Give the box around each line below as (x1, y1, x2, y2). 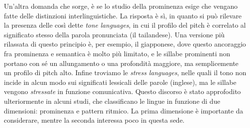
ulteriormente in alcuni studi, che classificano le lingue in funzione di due (4, 96, 220, 106)
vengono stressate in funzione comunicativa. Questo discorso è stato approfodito (4, 86, 241, 96)
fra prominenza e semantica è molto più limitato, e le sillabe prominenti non (4, 48, 230, 58)
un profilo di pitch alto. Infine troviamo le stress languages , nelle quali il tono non (4, 67, 247, 78)
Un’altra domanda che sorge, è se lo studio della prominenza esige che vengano (4, 1, 238, 11)
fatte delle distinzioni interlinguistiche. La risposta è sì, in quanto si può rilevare (4, 10, 242, 20)
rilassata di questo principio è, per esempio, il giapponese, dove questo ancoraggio (4, 39, 246, 49)
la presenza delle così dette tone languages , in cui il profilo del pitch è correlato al (4, 20, 246, 30)
